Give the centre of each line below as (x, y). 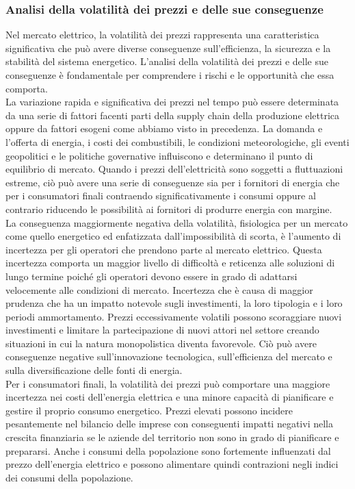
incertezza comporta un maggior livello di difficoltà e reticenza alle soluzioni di (170, 263)
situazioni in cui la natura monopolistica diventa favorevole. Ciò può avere (161, 343)
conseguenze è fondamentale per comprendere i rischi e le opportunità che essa (170, 75)
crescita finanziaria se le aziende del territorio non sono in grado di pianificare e (172, 437)
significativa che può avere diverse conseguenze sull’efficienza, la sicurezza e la (168, 48)
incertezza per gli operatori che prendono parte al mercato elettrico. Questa (164, 249)
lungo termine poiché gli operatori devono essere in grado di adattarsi (152, 276)
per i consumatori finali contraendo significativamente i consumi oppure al (161, 196)
